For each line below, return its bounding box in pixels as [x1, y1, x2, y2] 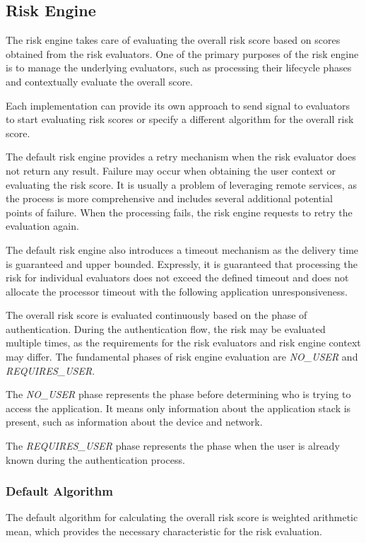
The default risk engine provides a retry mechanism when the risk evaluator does [6, 149, 356, 164]
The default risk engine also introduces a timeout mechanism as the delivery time [6, 242, 359, 257]
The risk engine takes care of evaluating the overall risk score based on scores [6, 33, 341, 47]
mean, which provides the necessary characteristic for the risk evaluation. [6, 524, 322, 539]
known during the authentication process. [6, 452, 185, 467]
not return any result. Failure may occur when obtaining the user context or [6, 163, 336, 177]
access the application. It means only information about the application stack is [6, 400, 351, 415]
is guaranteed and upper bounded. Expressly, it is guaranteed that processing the [6, 256, 358, 271]
